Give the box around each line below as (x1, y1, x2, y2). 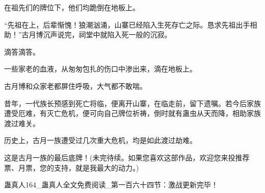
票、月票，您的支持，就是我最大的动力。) (4, 162, 139, 173)
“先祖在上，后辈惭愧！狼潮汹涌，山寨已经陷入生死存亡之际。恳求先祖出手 (4, 19, 250, 30)
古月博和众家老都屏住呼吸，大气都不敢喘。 (4, 80, 147, 91)
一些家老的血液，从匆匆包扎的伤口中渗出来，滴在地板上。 (4, 63, 197, 74)
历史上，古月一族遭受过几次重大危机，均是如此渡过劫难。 (4, 135, 197, 146)
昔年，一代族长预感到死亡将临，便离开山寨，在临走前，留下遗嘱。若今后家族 (4, 98, 261, 108)
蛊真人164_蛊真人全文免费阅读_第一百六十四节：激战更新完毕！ (4, 179, 218, 190)
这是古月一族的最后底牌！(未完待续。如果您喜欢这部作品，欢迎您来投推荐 (4, 152, 250, 162)
